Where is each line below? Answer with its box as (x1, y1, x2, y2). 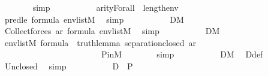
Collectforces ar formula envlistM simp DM (4, 25, 220, 37)
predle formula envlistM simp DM (4, 13, 184, 25)
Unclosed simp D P (4, 59, 133, 72)
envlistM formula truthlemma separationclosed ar (4, 36, 196, 48)
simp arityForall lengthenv (32, 1, 179, 13)
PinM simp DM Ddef (101, 48, 263, 60)
